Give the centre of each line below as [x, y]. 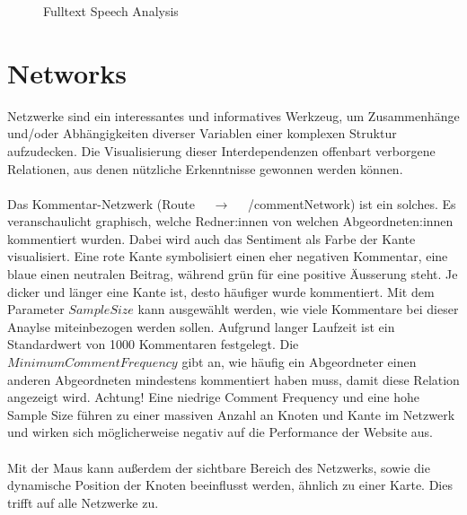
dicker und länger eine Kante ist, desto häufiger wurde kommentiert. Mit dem [221, 291]
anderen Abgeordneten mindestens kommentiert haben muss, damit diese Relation [233, 379]
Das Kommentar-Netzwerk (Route [101, 203]
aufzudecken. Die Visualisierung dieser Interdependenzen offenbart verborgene [221, 150]
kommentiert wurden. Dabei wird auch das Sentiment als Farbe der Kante [211, 238]
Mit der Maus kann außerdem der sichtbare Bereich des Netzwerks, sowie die [219, 467]
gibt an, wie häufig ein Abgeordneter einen [299, 362]
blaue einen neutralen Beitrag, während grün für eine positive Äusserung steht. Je [233, 274]
